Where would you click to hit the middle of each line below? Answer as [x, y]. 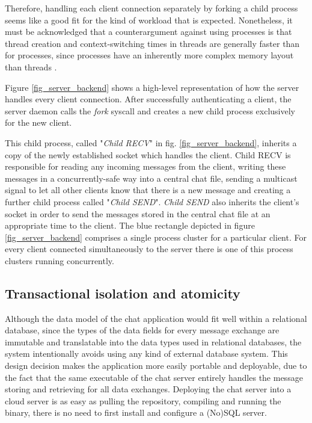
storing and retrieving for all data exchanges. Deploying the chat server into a [148, 389]
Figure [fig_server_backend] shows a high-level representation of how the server [152, 87]
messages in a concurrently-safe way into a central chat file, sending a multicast [151, 178]
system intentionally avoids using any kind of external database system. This [146, 354]
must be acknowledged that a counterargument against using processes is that [148, 32]
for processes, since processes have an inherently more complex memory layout [149, 55]
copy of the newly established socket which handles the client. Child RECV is [148, 154]
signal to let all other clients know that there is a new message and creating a [148, 190]
